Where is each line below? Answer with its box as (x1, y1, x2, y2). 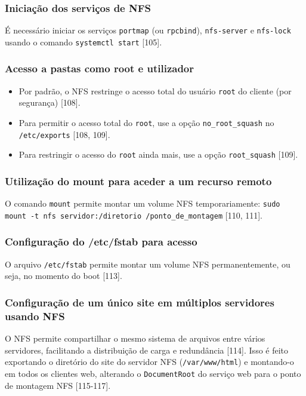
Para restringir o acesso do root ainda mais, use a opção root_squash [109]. (18, 148, 298, 161)
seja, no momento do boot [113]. (5, 269, 122, 282)
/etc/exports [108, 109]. (18, 128, 110, 140)
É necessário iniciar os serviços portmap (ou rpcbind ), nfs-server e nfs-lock (5, 24, 291, 36)
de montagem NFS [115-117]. (5, 379, 111, 391)
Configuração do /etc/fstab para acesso (5, 234, 197, 249)
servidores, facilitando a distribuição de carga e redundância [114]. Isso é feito (5, 343, 289, 356)
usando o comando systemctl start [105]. (5, 35, 162, 48)
